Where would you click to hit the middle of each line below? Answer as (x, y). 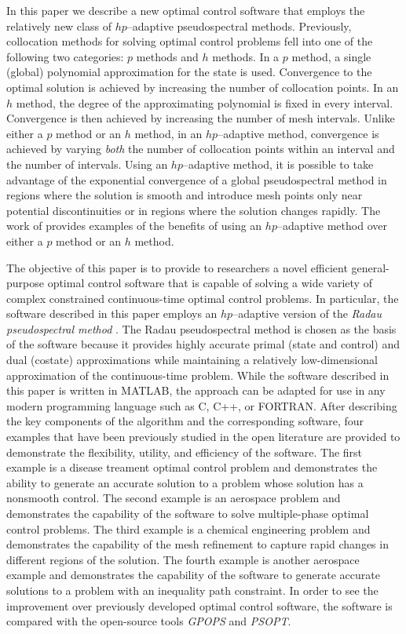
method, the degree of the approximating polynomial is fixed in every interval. (205, 102)
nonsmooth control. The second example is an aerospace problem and (174, 498)
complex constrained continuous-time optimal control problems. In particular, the (203, 298)
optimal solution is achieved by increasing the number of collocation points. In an (203, 87)
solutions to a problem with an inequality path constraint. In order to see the (192, 590)
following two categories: (65, 56)
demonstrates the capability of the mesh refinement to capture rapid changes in (198, 544)
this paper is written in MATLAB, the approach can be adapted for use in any (196, 390)
